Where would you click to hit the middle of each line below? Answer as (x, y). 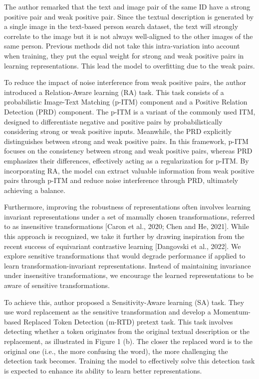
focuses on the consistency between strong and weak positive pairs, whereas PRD (128, 151)
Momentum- (232, 312)
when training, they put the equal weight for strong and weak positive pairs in (124, 55)
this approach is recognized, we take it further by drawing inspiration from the (124, 236)
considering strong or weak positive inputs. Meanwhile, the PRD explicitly (118, 131)
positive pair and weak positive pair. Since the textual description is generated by (129, 16)
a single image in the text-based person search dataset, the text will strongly (121, 26)
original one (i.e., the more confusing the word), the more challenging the (116, 351)
